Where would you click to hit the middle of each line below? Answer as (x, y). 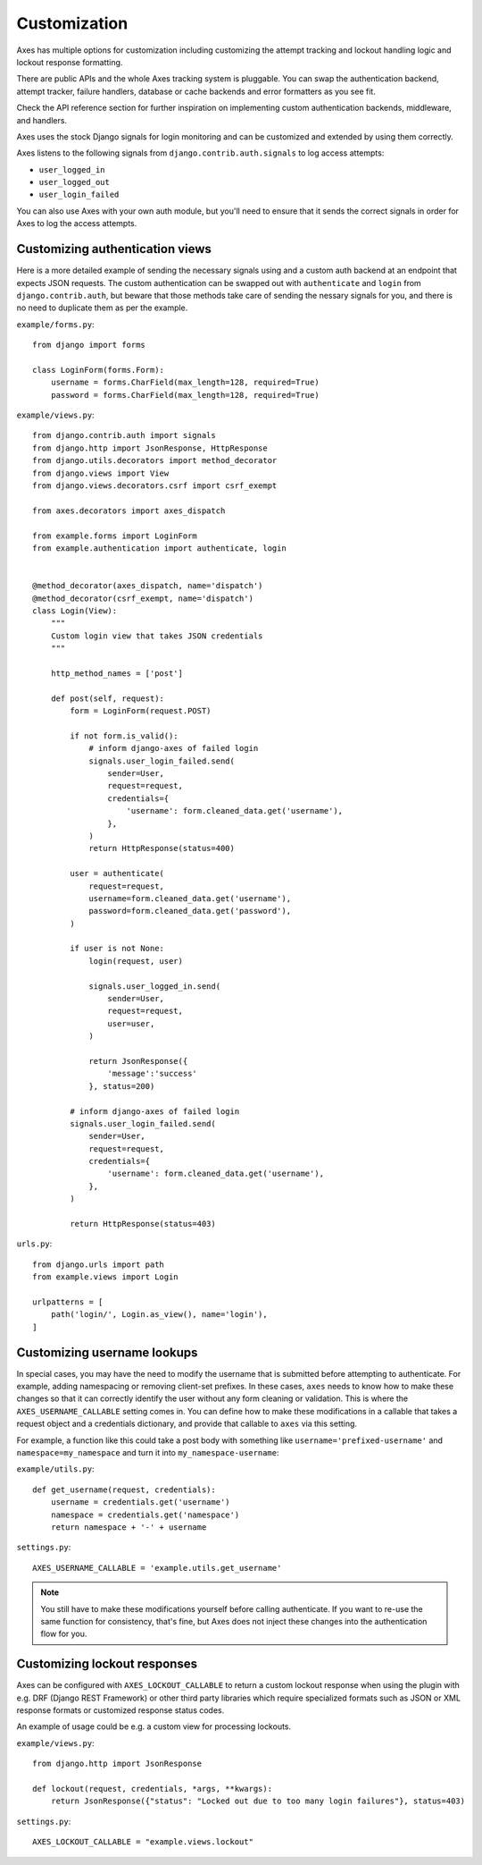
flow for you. (64, 1634)
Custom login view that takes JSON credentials (157, 636)
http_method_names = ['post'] (116, 673)
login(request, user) (136, 961)
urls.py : (34, 1244)
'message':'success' (153, 1074)
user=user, (131, 1023)
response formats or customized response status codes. (120, 1710)
